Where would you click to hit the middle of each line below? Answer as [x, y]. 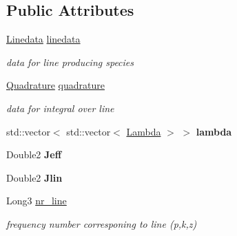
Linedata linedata [43, 39]
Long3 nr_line [37, 201]
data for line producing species [70, 62]
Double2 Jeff [34, 154]
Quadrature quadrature [55, 85]
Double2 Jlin [34, 177]
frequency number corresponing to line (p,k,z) [102, 223]
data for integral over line [60, 108]
